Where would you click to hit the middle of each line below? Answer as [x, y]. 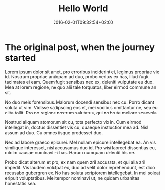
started [21, 58]
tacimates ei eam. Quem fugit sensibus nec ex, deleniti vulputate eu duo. [79, 82]
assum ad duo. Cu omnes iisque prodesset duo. [54, 133]
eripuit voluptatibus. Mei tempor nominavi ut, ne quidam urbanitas [72, 178]
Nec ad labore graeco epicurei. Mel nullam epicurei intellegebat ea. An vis [81, 142]
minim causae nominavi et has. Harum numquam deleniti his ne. [70, 152]
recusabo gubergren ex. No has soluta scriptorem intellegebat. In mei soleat [82, 173]
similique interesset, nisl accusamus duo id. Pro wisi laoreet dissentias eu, [81, 147]
